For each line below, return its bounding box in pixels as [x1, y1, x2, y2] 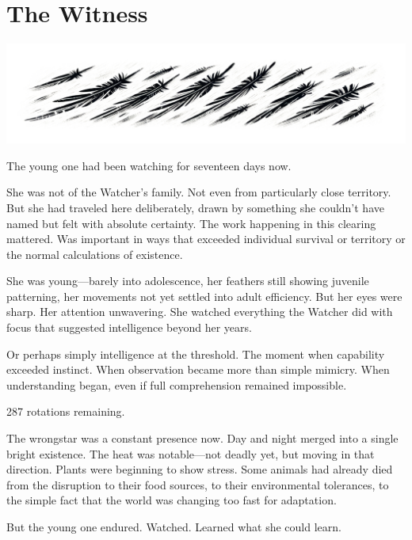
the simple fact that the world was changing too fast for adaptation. [6, 492, 337, 508]
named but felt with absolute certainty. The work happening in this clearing [6, 215, 376, 231]
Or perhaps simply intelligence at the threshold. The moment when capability [6, 345, 385, 362]
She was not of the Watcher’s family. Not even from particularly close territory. [6, 184, 391, 200]
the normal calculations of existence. [6, 245, 183, 262]
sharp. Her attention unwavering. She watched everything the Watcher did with [6, 303, 393, 320]
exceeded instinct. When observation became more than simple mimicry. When [6, 361, 390, 378]
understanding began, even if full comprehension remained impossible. [6, 376, 347, 393]
